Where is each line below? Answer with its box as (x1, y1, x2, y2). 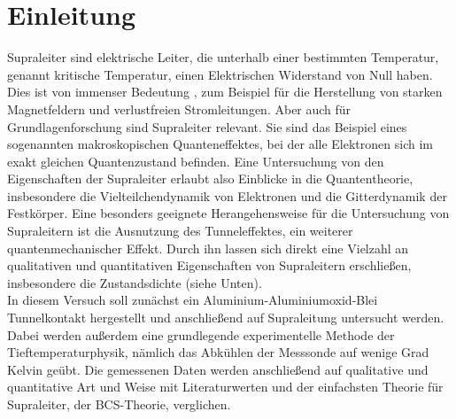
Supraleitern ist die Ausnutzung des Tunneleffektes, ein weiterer (7, 221, 353, 240)
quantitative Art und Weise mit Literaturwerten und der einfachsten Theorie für (7, 377, 444, 396)
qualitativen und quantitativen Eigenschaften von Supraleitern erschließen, (7, 256, 412, 275)
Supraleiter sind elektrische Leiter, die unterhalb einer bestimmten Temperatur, (7, 48, 439, 66)
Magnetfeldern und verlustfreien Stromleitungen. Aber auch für (7, 99, 352, 118)
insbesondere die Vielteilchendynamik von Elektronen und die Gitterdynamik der (7, 186, 447, 205)
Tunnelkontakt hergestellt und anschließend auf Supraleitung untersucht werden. (7, 308, 444, 327)
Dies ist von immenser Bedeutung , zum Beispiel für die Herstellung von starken (7, 82, 443, 101)
